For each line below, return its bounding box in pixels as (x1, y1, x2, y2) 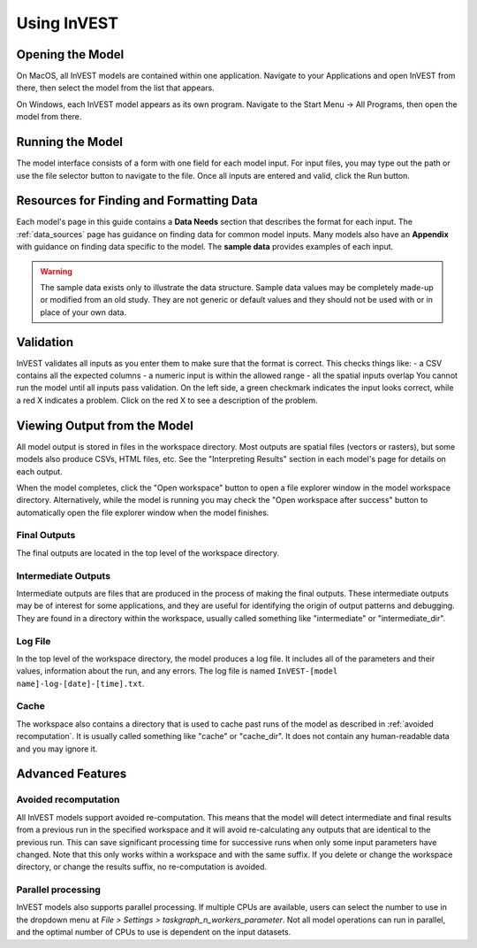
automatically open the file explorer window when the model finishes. (16, 507, 269, 518)
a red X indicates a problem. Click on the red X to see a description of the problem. (16, 395, 318, 405)
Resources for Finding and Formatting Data (16, 193, 258, 208)
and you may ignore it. (16, 744, 98, 754)
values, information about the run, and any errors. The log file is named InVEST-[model (16, 666, 338, 676)
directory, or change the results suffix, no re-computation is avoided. (16, 861, 268, 872)
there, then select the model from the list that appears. (16, 82, 216, 93)
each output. (16, 466, 64, 477)
